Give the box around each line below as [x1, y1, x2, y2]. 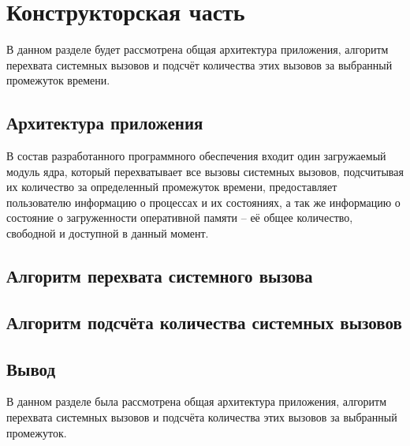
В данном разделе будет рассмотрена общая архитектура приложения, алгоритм [6, 41, 389, 58]
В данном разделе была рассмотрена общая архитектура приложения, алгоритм [6, 393, 387, 410]
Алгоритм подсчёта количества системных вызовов [6, 309, 402, 334]
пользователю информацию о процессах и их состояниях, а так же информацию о [6, 193, 401, 210]
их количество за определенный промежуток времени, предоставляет [6, 178, 337, 195]
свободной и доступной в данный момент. [6, 225, 209, 242]
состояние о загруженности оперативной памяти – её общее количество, [6, 209, 353, 226]
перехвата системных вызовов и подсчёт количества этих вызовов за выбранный [6, 56, 393, 73]
